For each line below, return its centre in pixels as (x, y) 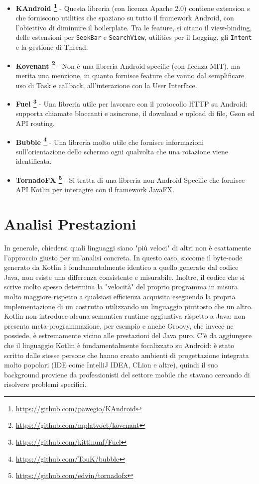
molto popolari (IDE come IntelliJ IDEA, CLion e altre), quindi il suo (111, 365)
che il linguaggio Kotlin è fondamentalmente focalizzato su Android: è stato (119, 345)
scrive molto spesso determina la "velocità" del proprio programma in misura (121, 287)
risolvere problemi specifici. (45, 384)
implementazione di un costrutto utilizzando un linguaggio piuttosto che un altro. (129, 306)
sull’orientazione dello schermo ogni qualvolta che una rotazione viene (122, 151)
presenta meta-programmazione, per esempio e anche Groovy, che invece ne (119, 325)
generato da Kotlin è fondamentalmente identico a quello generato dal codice (121, 267)
